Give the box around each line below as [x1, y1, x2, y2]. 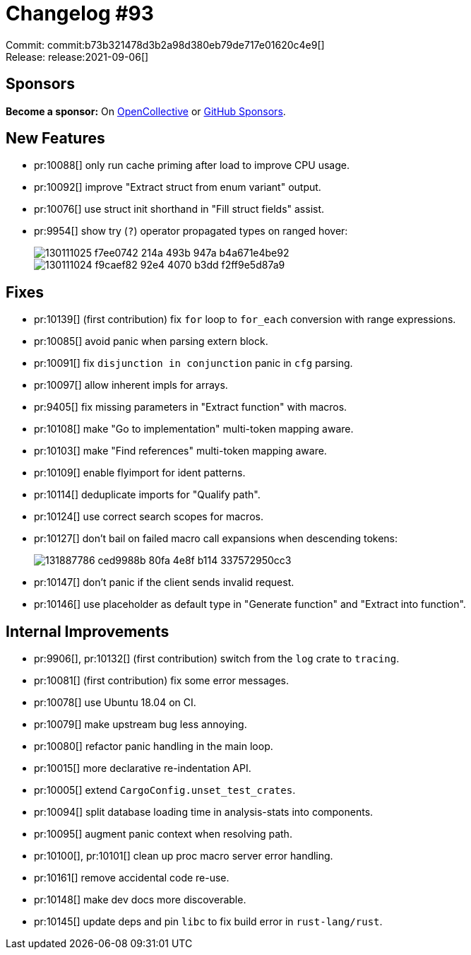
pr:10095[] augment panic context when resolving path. [34, 828, 292, 840]
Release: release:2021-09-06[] [6, 50, 149, 63]
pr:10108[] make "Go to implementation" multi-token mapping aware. [34, 423, 354, 435]
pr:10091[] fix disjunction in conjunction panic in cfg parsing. [34, 357, 353, 370]
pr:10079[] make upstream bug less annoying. [34, 718, 247, 731]
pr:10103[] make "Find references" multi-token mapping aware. [34, 445, 327, 457]
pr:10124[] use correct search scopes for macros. [34, 510, 263, 523]
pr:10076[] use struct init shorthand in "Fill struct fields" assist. [34, 203, 325, 216]
